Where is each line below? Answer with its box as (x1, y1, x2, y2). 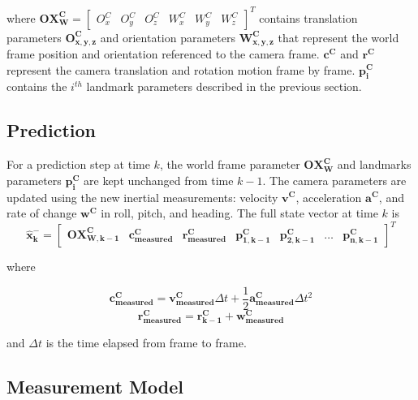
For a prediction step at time (6, 156, 150, 173)
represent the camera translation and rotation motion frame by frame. (6, 61, 356, 78)
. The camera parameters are (262, 171, 407, 188)
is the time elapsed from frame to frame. (45, 334, 247, 351)
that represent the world (278, 28, 399, 45)
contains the (6, 78, 67, 95)
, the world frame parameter (159, 156, 300, 173)
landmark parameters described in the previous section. (86, 78, 362, 95)
